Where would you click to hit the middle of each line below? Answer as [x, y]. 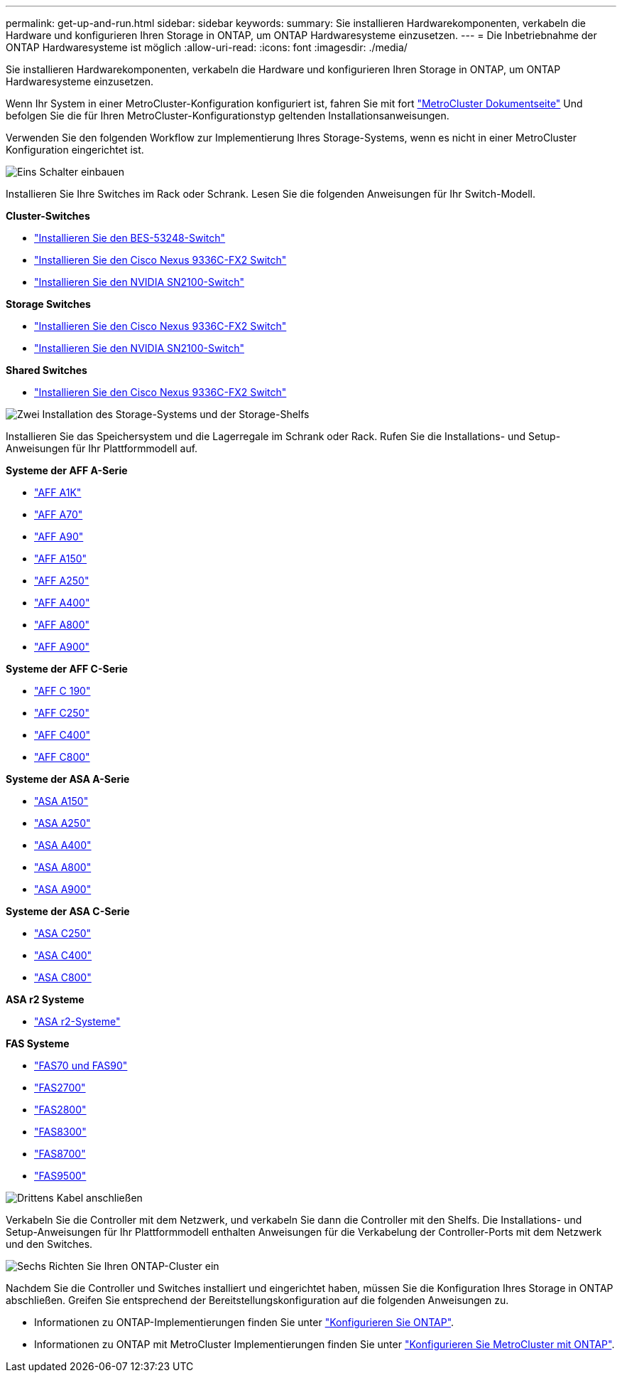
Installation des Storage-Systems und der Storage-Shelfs [176, 414]
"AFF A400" [62, 603]
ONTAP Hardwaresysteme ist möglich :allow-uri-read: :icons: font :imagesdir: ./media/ [207, 47]
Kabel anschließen [99, 1198]
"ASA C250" [63, 933]
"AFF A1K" [58, 492]
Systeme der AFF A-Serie [67, 470]
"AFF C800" [62, 757]
